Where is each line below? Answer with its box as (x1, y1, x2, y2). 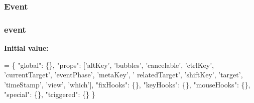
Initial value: (4, 43, 49, 53)
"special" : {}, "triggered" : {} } (4, 89, 95, 99)
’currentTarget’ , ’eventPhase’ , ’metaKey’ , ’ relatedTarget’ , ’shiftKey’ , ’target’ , (4, 69, 243, 80)
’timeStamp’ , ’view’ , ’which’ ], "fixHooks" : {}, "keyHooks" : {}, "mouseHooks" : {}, (4, 79, 250, 89)
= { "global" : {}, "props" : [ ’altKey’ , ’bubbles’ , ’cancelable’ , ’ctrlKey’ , (4, 59, 214, 70)
